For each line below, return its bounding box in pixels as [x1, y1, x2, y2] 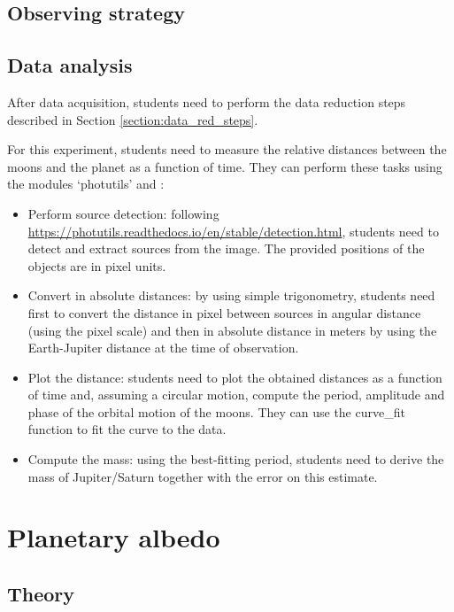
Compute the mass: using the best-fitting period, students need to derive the [27, 450, 444, 469]
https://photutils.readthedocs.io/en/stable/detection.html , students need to [27, 221, 439, 240]
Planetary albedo [7, 519, 220, 555]
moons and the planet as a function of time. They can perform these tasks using [7, 157, 442, 175]
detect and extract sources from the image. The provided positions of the [27, 239, 425, 258]
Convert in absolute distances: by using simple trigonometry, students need [27, 286, 435, 305]
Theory [7, 580, 75, 608]
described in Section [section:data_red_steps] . [7, 110, 258, 128]
